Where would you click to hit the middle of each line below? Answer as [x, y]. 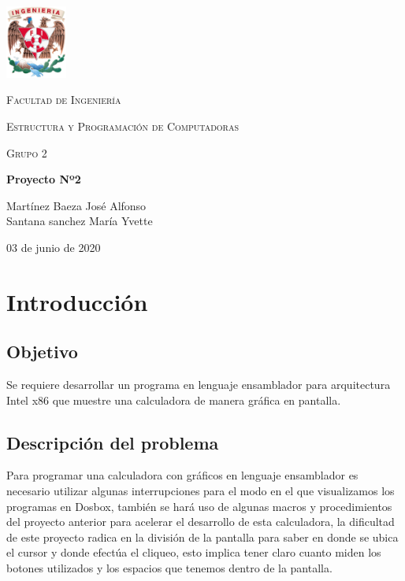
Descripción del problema [113, 442]
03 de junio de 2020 [54, 247]
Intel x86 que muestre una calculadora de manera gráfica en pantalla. [174, 400]
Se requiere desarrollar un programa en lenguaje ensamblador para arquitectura [199, 385]
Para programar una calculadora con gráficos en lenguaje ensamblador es [182, 475]
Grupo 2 [27, 152]
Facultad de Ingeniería [64, 100]
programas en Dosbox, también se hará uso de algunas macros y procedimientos [199, 506]
